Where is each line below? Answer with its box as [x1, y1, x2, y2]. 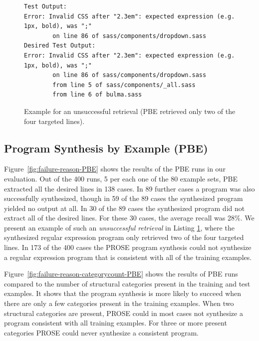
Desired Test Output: [24, 42, 96, 49]
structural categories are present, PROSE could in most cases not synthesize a [4, 307, 243, 318]
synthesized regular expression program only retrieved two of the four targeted [4, 232, 244, 242]
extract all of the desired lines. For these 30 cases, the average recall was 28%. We [4, 212, 255, 223]
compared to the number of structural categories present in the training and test [4, 278, 251, 288]
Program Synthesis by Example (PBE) [4, 140, 208, 155]
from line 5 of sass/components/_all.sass [52, 81, 196, 88]
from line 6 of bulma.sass [52, 91, 142, 98]
